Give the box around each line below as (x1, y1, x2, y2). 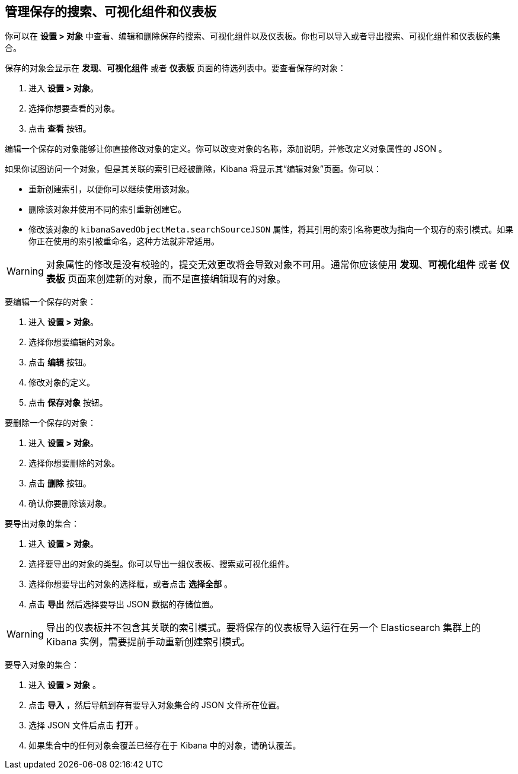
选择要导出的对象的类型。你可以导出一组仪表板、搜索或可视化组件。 (28, 559, 294, 569)
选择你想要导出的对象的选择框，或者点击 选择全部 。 (28, 579, 232, 590)
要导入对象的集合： (5, 660, 79, 670)
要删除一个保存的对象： (5, 418, 96, 428)
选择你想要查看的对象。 (28, 103, 120, 114)
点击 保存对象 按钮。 (28, 397, 108, 408)
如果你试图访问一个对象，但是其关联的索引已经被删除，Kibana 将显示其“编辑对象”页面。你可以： (5, 164, 382, 174)
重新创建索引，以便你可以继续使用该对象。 (28, 184, 194, 195)
